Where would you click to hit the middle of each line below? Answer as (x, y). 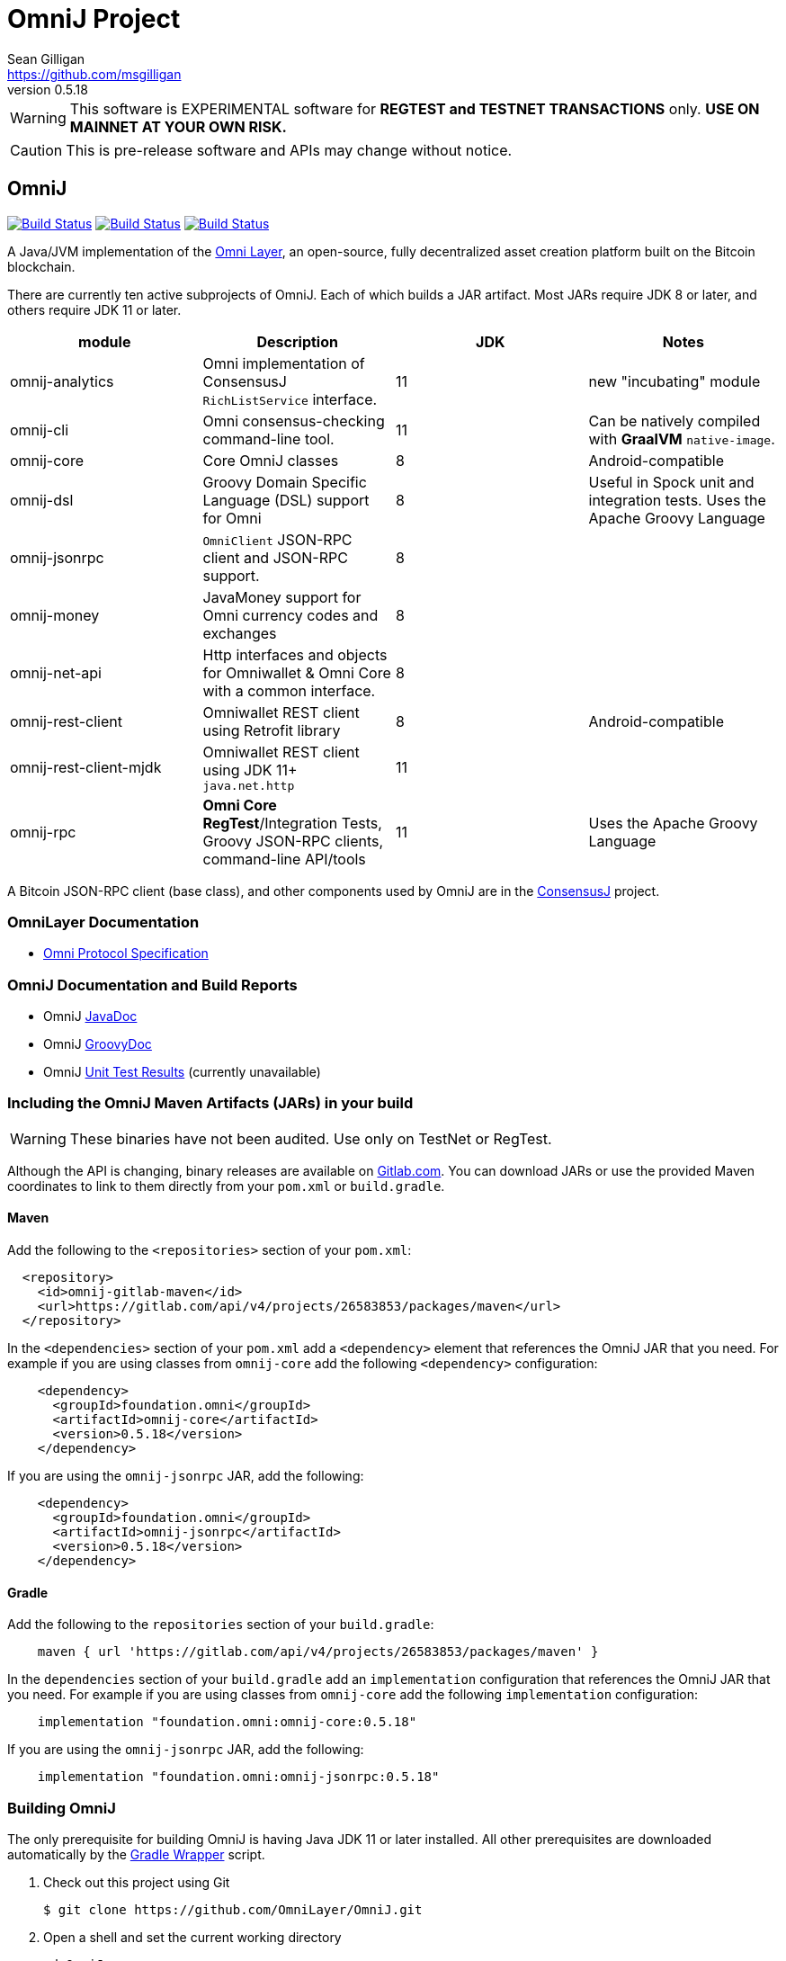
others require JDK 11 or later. (94, 309)
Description (297, 341)
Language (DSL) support (286, 500)
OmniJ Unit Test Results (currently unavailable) (182, 1072)
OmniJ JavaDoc (90, 1016)
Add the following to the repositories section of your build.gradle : (221, 1625)
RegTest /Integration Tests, (292, 823)
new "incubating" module (674, 381)
